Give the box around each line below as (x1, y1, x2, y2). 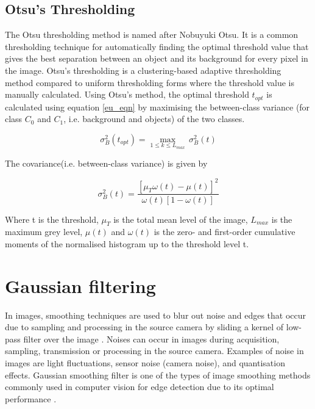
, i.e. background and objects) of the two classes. (63, 112, 245, 125)
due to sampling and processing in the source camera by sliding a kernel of (5, 320, 284, 333)
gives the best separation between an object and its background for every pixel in (5, 52, 308, 65)
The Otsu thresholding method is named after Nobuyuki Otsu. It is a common (5, 28, 299, 41)
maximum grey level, (5, 225, 83, 238)
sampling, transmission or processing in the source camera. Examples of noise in (5, 344, 304, 357)
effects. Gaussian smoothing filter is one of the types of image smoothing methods (5, 368, 311, 381)
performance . (5, 392, 57, 405)
